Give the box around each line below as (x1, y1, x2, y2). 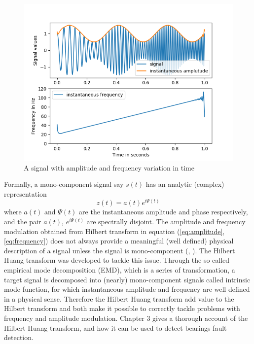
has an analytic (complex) (145, 179, 224, 189)
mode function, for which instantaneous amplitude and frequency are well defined (4, 284, 250, 294)
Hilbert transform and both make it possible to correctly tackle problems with (4, 303, 240, 313)
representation (4, 188, 47, 199)
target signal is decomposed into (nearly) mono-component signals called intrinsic (4, 274, 251, 284)
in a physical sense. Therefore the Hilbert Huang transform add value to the (4, 293, 234, 304)
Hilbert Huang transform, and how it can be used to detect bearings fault (4, 322, 227, 333)
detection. (4, 332, 34, 343)
